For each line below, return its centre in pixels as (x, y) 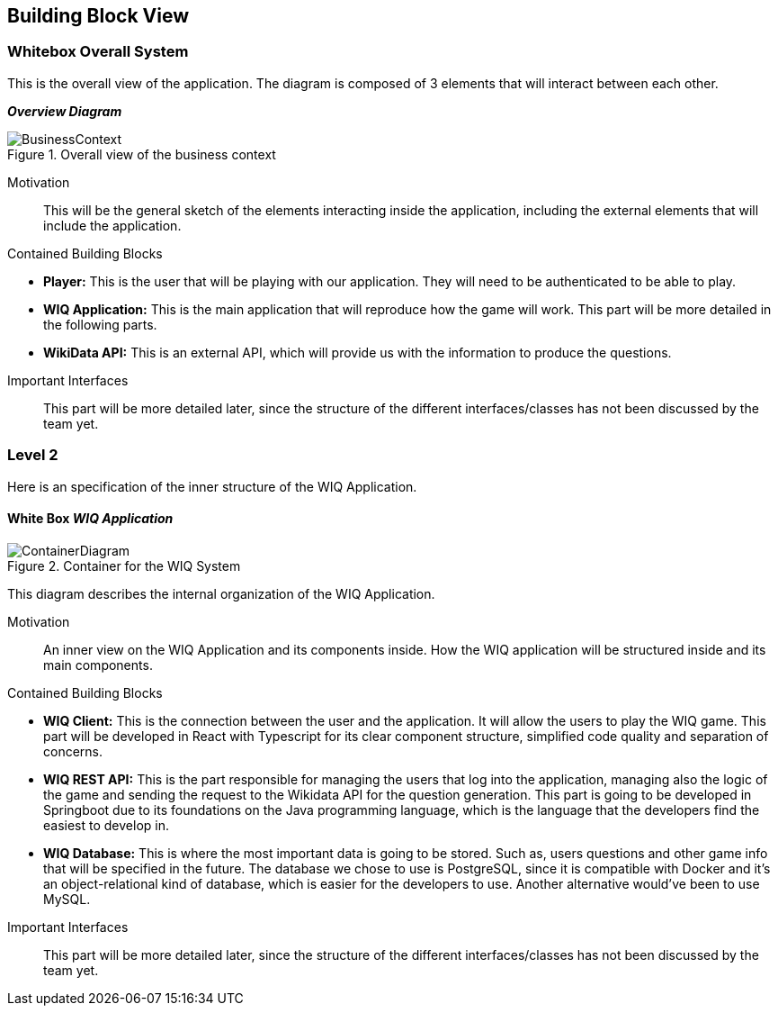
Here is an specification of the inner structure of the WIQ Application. (212, 486)
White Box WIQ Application (90, 519)
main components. (98, 665)
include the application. (112, 225)
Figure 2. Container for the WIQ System (124, 565)
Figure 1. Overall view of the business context (142, 154)
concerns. (73, 751)
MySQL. (67, 899)
